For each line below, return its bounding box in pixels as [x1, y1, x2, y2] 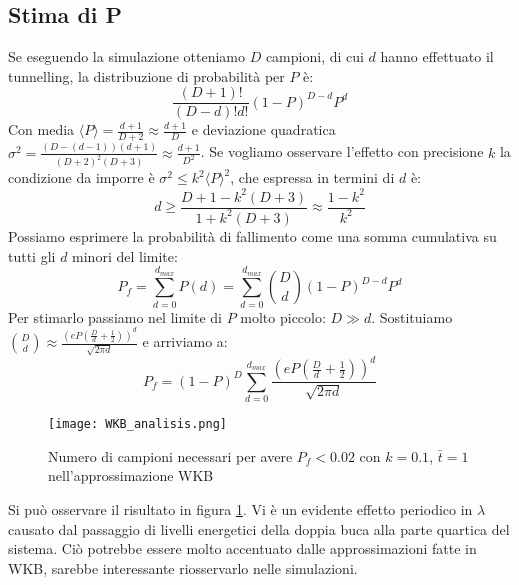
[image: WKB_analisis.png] [48, 417, 227, 432]
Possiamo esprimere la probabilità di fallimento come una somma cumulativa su [8, 225, 497, 246]
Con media [8, 119, 75, 140]
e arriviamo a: [142, 331, 228, 352]
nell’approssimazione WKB [48, 465, 214, 486]
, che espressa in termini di [230, 167, 395, 188]
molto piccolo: [240, 306, 326, 327]
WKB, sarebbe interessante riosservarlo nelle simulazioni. [8, 557, 358, 578]
